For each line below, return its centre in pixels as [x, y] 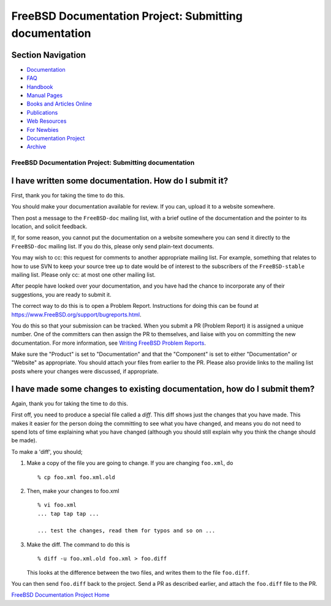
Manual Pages [45, 96]
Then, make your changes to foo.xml [73, 491]
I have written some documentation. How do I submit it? [120, 181]
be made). [24, 440]
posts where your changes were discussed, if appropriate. [85, 371]
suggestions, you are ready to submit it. [61, 294]
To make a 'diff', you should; [47, 451]
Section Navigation [48, 55]
